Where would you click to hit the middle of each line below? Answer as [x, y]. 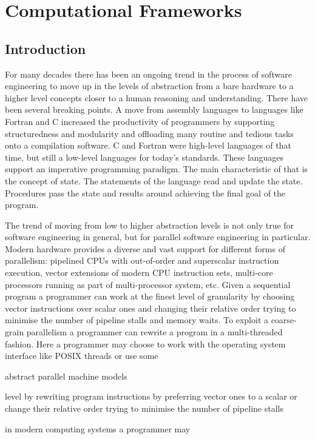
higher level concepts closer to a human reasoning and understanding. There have [157, 97]
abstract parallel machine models [66, 376]
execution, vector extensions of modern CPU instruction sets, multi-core [139, 273]
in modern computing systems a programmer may [98, 428]
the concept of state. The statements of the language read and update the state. [154, 180]
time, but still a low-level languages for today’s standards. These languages [144, 157]
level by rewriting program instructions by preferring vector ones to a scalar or [151, 396]
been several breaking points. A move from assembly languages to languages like [154, 109]
